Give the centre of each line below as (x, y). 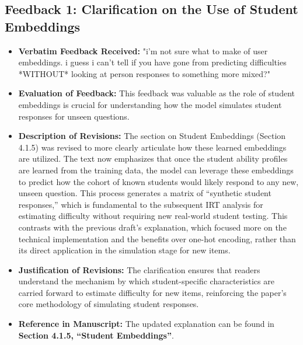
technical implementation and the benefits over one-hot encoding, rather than (157, 238)
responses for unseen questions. (74, 116)
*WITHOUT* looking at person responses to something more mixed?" (144, 73)
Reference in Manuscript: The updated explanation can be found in (146, 324)
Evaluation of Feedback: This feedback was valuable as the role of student (156, 93)
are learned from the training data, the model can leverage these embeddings (156, 170)
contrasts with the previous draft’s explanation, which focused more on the (152, 227)
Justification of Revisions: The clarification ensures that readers (139, 269)
